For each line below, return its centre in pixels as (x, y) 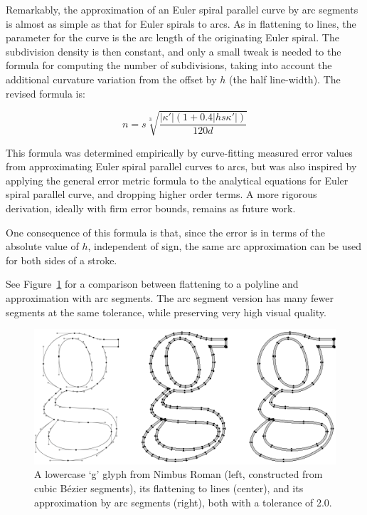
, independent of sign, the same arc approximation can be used (225, 246)
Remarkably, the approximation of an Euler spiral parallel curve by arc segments (182, 9)
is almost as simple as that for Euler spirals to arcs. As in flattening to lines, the (181, 23)
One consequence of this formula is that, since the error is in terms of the (166, 232)
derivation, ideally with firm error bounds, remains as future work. (151, 208)
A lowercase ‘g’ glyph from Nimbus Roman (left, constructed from (179, 474)
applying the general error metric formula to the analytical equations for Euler (177, 180)
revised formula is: (46, 93)
